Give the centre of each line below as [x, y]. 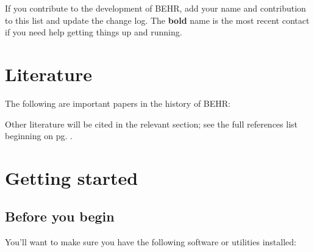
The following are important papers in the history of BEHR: [118, 103]
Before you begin [60, 216]
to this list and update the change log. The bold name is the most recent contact [157, 20]
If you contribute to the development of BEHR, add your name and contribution [155, 8]
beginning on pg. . [39, 136]
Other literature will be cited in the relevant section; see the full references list [152, 124]
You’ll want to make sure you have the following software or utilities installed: [151, 242]
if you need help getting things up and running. [94, 32]
